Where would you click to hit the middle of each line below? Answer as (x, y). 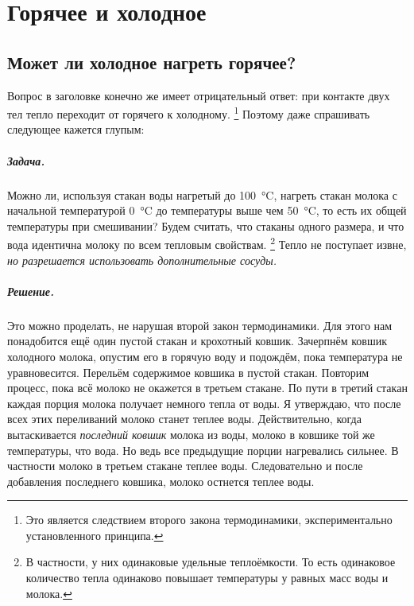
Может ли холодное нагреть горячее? (152, 62)
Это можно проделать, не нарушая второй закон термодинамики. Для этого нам (200, 325)
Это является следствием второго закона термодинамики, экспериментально (209, 520)
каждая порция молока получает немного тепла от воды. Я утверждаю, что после (204, 403)
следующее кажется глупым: (76, 129)
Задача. (26, 160)
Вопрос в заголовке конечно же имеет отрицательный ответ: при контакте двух (199, 95)
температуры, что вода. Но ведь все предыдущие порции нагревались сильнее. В (203, 450)
